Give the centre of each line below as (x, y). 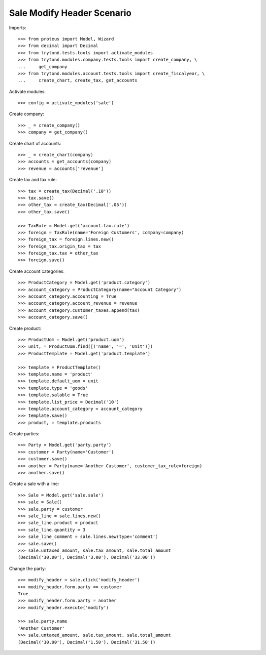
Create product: (25, 328)
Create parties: (24, 434)
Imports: (18, 28)
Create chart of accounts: (35, 143)
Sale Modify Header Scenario (70, 13)
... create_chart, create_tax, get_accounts (78, 81)
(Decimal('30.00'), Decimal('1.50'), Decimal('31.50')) (87, 642)
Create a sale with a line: (34, 484)
